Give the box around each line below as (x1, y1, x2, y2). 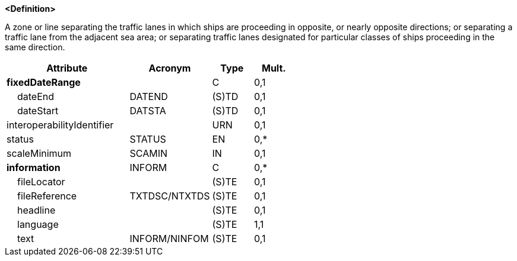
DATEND (129, 91, 168, 102)
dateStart (17, 105, 59, 117)
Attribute (46, 62, 88, 74)
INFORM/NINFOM (129, 233, 209, 244)
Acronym (148, 62, 191, 74)
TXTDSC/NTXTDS (129, 190, 210, 202)
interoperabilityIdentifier (7, 119, 114, 131)
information (7, 162, 61, 173)
